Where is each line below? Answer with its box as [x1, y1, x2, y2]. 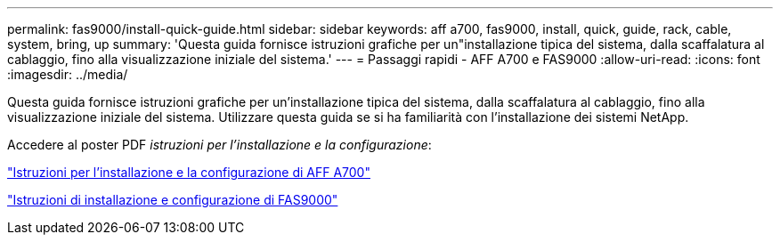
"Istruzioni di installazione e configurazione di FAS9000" [7, 192, 338, 207]
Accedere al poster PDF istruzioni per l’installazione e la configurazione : [7, 137, 432, 152]
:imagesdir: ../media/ [7, 67, 128, 82]
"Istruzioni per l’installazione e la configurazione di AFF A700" [7, 165, 370, 180]
